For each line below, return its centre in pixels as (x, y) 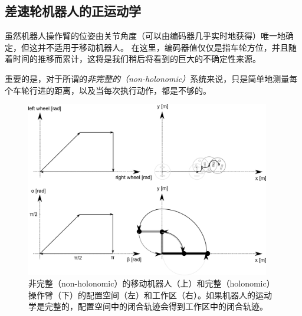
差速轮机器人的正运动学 (73, 11)
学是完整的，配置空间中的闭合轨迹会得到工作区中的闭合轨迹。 (148, 306)
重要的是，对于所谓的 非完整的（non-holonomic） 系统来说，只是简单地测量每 (151, 78)
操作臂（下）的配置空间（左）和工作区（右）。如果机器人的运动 (150, 294)
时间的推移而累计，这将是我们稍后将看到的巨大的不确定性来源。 (137, 59)
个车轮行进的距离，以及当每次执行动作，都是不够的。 (108, 90)
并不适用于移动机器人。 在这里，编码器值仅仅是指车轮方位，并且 (163, 47)
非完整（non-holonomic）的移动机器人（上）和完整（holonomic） (152, 283)
